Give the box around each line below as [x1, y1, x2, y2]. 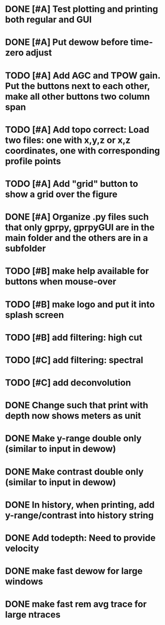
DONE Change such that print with [5, 400, 149, 411]
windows [5, 576, 43, 587]
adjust [25, 47, 52, 58]
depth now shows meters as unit [5, 410, 141, 422]
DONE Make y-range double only [5, 433, 142, 444]
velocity [5, 543, 39, 554]
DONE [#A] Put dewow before [5, 37, 129, 48]
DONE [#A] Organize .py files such [5, 211, 149, 223]
